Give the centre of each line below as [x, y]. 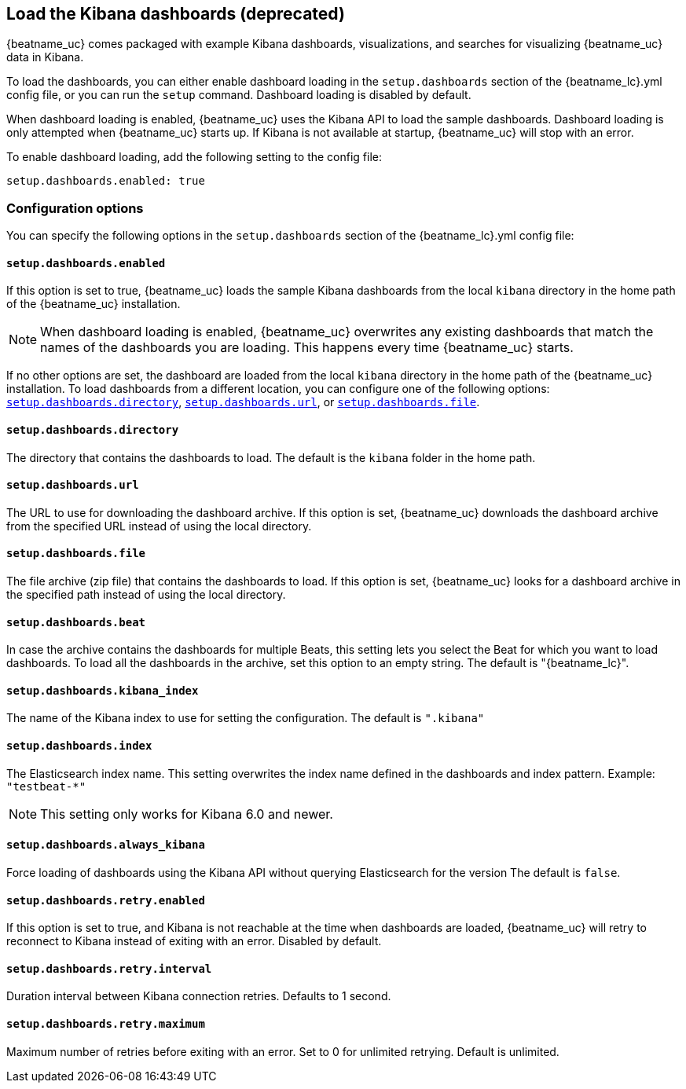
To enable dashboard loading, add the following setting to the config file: [194, 157]
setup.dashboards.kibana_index [103, 690]
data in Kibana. [45, 57]
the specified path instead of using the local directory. [146, 595]
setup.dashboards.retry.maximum [106, 1023]
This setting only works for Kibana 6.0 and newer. [187, 814]
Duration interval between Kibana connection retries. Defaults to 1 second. [199, 996]
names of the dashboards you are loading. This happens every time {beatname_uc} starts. [307, 348]
